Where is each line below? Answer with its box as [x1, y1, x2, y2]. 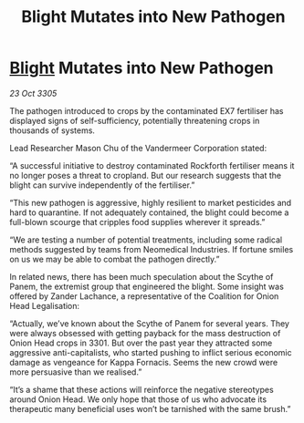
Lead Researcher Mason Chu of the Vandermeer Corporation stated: [9, 142, 267, 153]
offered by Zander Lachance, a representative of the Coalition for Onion [9, 290, 279, 302]
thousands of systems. [9, 125, 96, 136]
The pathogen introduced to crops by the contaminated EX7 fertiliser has [9, 105, 284, 116]
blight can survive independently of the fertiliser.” [9, 180, 195, 191]
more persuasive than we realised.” [9, 366, 142, 377]
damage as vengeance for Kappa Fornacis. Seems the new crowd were [9, 356, 278, 367]
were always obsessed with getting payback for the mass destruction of [9, 327, 281, 338]
